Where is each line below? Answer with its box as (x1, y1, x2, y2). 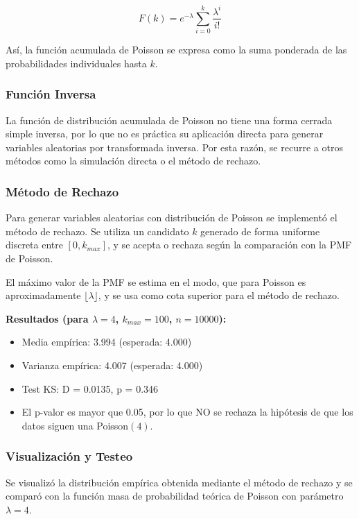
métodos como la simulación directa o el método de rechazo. (6, 153, 261, 168)
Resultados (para (6, 311, 89, 325)
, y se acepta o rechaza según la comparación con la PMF (107, 237, 352, 252)
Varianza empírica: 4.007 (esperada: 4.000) (21, 358, 203, 373)
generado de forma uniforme (200, 223, 320, 238)
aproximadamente (6, 288, 81, 303)
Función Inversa (6, 85, 96, 103)
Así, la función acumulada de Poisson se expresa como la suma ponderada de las (6, 42, 347, 57)
